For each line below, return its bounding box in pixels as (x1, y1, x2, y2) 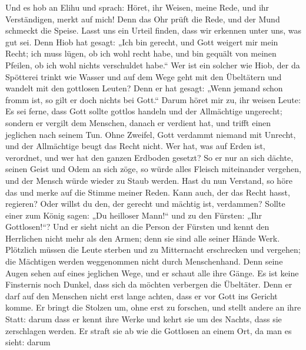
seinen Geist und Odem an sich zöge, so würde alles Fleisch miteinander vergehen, (5, 163, 301, 175)
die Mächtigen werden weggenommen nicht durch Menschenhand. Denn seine (5, 255, 283, 268)
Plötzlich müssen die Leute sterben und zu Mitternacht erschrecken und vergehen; (5, 243, 301, 256)
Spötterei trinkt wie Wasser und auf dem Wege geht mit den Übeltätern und (5, 70, 282, 82)
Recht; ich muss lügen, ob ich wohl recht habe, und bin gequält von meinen (5, 47, 277, 60)
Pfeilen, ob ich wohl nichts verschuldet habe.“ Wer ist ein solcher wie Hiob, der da (5, 58, 300, 71)
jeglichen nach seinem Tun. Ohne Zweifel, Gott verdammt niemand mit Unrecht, (5, 128, 296, 140)
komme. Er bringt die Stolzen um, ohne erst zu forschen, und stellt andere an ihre (5, 301, 301, 313)
